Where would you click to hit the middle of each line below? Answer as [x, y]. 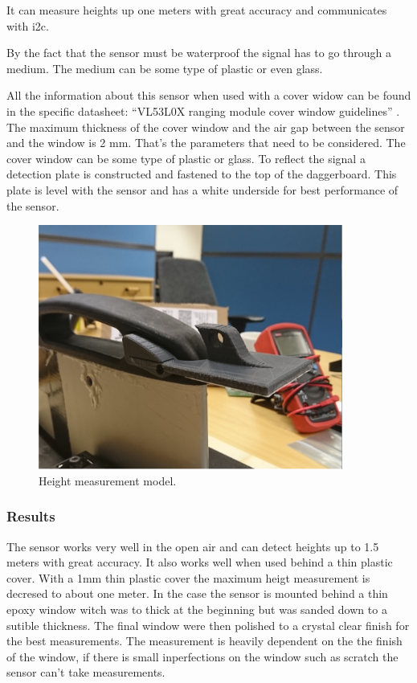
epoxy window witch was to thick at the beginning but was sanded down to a [197, 609]
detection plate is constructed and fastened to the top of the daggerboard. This [202, 174]
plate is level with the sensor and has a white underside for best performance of [202, 189]
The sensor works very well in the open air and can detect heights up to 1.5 [193, 546]
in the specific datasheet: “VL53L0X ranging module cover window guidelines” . [203, 110]
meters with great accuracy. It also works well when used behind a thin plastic [200, 562]
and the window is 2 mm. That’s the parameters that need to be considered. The [206, 143]
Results [31, 516]
